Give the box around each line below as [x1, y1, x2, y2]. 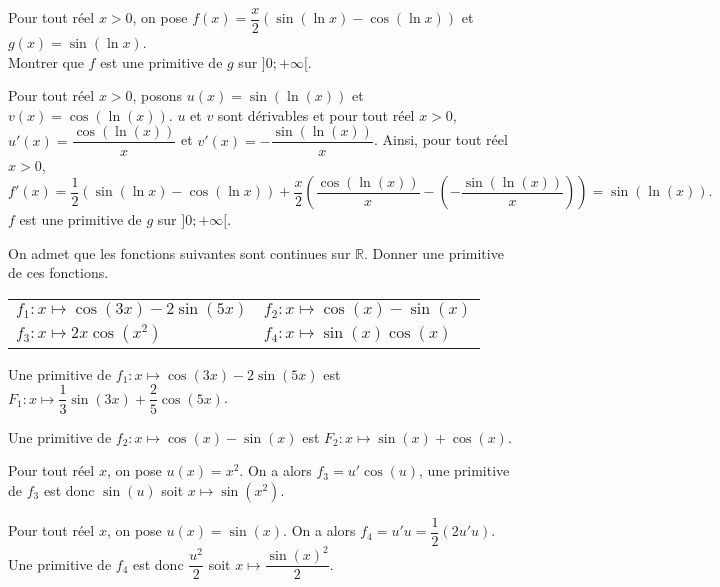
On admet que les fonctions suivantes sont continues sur [8, 242, 351, 263]
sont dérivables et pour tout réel [217, 104, 415, 125]
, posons [132, 85, 183, 106]
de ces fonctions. [8, 262, 109, 283]
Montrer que [8, 51, 84, 72]
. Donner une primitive [364, 242, 504, 263]
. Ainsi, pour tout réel [373, 129, 508, 150]
